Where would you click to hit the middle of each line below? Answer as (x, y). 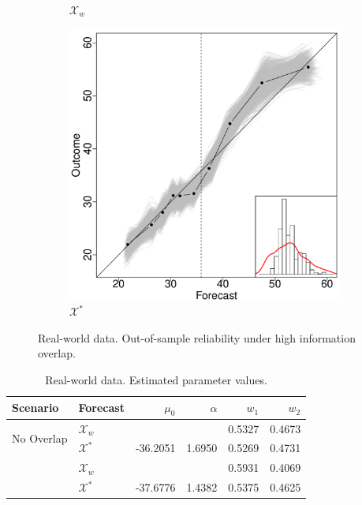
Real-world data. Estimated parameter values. (156, 379)
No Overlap (40, 438)
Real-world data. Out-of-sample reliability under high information (197, 337)
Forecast (101, 408)
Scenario (35, 408)
